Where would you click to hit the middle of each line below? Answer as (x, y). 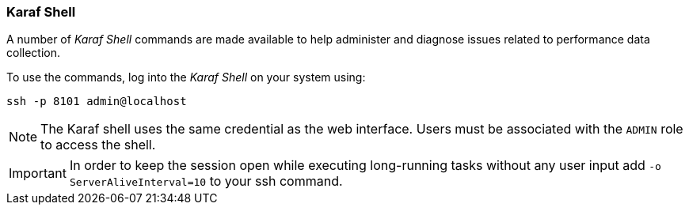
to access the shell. (98, 145)
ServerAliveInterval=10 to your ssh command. (206, 181)
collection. (34, 53)
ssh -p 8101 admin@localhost (97, 102)
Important (38, 173)
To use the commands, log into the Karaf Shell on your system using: (186, 77)
